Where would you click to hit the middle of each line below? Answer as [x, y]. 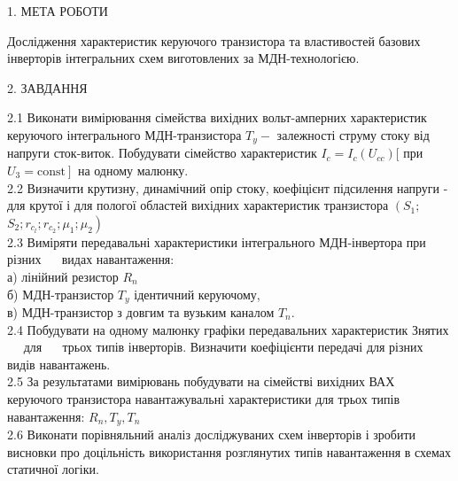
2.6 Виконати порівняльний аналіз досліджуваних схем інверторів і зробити [212, 434]
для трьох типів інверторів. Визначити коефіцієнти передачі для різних [223, 347]
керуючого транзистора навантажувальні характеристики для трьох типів [204, 399]
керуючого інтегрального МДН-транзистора [124, 134]
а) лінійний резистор [63, 276]
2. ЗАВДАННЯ [47, 87]
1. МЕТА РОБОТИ [58, 11]
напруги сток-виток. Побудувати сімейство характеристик [162, 153]
